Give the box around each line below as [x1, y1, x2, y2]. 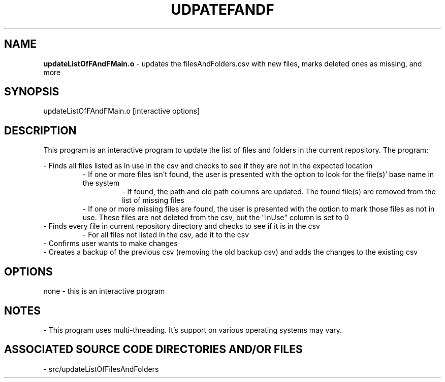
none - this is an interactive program [43, 287, 165, 296]
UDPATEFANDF [171, 1, 274, 18]
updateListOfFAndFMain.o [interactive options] [43, 107, 200, 116]
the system [82, 179, 120, 188]
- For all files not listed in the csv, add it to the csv [82, 230, 249, 239]
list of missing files [122, 196, 184, 205]
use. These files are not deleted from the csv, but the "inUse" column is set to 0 [82, 213, 349, 222]
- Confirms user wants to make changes [43, 239, 178, 248]
